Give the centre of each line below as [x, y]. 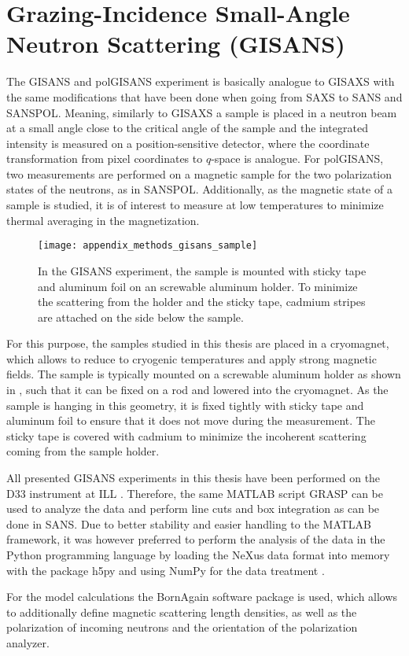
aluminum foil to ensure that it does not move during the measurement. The [191, 420]
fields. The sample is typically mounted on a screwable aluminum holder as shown [204, 374]
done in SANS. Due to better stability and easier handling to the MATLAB [189, 523]
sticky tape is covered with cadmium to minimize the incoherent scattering [186, 435]
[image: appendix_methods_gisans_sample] [148, 246]
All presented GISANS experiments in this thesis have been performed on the [193, 478]
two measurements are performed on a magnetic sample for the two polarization [199, 173]
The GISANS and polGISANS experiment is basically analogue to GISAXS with [201, 81]
